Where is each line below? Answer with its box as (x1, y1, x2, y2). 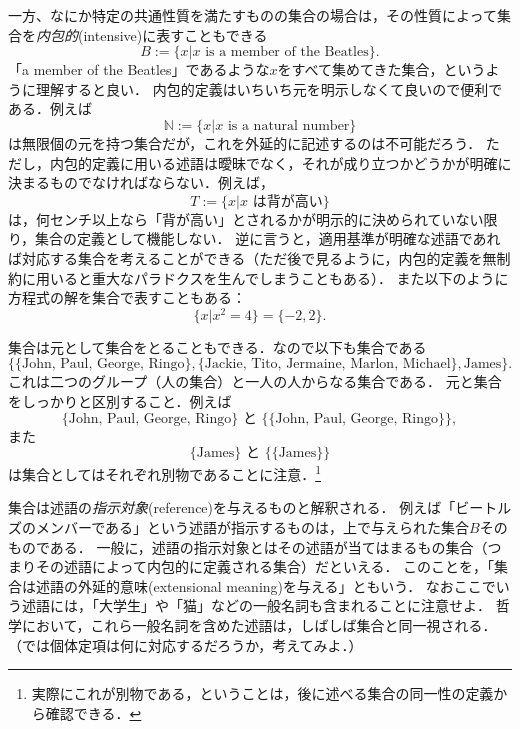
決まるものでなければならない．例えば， (8, 172, 274, 193)
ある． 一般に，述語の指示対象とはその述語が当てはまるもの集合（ (49, 536, 488, 557)
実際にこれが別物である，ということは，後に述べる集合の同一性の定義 (31, 683, 494, 704)
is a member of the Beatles (205, 45, 369, 60)
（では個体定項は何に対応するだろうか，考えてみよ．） (8, 634, 363, 655)
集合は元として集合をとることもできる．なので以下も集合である (8, 336, 427, 357)
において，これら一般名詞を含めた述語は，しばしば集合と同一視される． (21, 614, 497, 635)
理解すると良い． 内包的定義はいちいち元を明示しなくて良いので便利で (35, 78, 503, 99)
